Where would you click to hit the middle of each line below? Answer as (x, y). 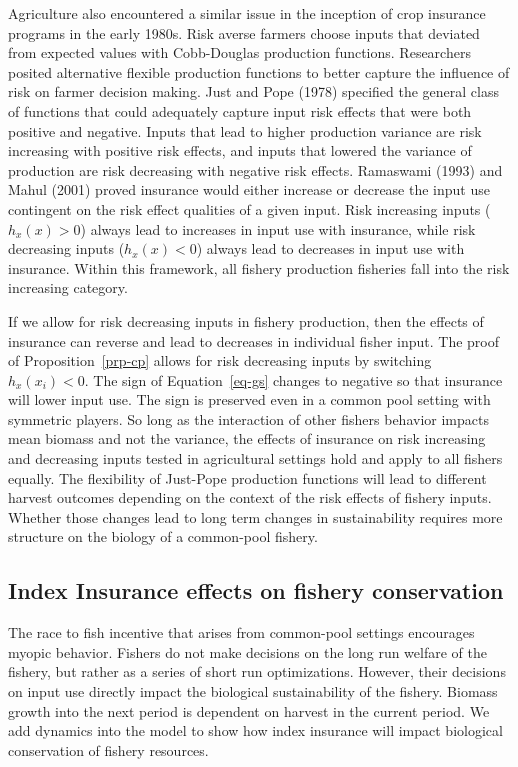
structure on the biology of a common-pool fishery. (163, 536)
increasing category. (68, 287)
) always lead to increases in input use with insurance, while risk (278, 228)
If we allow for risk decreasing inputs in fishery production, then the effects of (246, 320)
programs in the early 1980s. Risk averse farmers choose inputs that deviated (244, 32)
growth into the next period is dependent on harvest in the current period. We (249, 710)
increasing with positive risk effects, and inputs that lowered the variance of (240, 150)
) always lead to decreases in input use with (330, 248)
